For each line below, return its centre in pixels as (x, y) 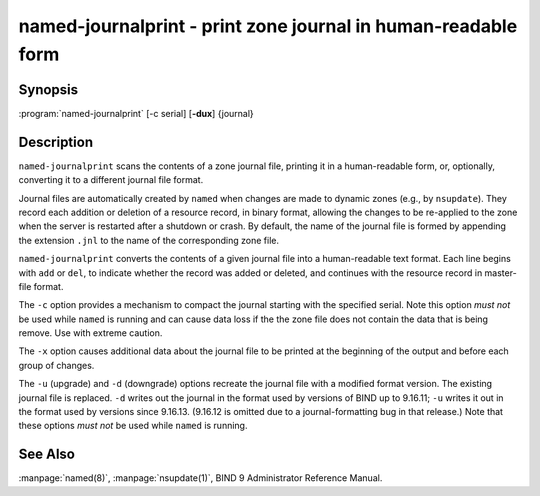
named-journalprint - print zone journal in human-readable (268, 26)
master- (500, 272)
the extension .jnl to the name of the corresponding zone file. (149, 240)
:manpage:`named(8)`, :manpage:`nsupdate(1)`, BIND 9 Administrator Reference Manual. (200, 478)
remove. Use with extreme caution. (90, 333)
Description (56, 141)
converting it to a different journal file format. (111, 180)
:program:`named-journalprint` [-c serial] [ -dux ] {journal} (136, 113)
